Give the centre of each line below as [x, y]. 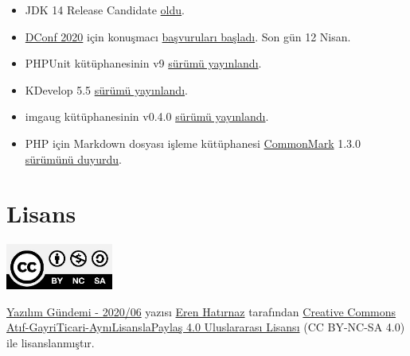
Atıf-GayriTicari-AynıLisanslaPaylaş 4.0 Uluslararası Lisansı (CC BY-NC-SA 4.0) [206, 327]
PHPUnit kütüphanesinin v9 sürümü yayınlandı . [143, 63]
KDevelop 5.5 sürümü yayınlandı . [106, 89]
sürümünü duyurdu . [73, 159]
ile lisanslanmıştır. [51, 342]
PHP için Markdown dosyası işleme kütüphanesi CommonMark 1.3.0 [193, 143]
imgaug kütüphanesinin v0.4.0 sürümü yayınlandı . [147, 116]
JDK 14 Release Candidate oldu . [105, 10]
